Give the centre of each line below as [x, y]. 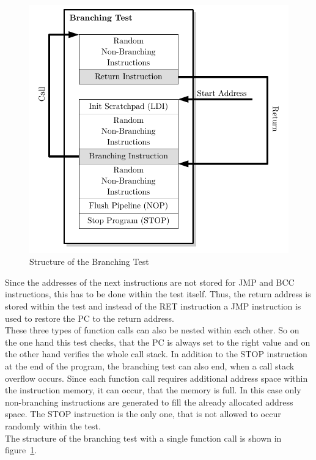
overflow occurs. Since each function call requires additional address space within [156, 378]
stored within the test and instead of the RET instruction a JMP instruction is [153, 306]
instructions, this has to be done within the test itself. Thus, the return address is [158, 294]
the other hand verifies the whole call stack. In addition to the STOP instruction [156, 354]
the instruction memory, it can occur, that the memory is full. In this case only [153, 390]
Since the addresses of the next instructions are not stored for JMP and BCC [150, 282]
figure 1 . [21, 450]
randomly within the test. [53, 425]
